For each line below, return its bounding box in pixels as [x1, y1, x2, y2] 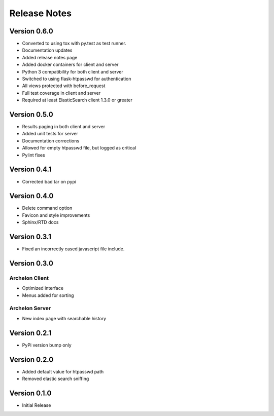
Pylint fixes [22, 152, 45, 158]
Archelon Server [9, 305, 51, 312]
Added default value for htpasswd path [22, 368, 104, 374]
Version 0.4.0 [9, 192, 54, 200]
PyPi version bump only [22, 342, 72, 348]
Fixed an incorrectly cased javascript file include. [22, 246, 125, 252]
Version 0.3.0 [9, 259, 53, 268]
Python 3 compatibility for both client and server [22, 68, 124, 74]
